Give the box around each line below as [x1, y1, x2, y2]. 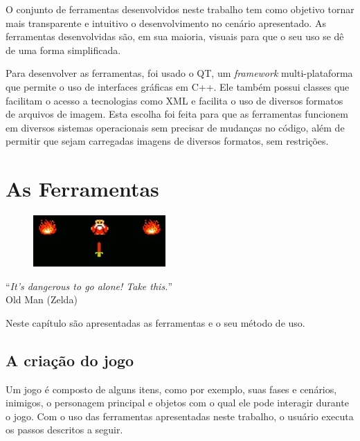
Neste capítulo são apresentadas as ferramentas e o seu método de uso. [6, 315, 305, 330]
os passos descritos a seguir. [6, 422, 123, 437]
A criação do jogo [6, 349, 134, 370]
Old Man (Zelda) [6, 292, 78, 307]
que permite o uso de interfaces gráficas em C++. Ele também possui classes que [6, 79, 350, 93]
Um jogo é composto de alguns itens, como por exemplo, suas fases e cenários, [6, 381, 337, 396]
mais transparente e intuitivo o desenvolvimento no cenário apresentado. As [6, 15, 326, 30]
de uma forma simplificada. [6, 42, 121, 57]
